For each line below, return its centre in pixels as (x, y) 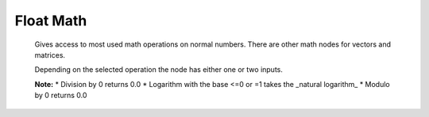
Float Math (51, 21)
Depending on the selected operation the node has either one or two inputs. (159, 70)
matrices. (50, 55)
